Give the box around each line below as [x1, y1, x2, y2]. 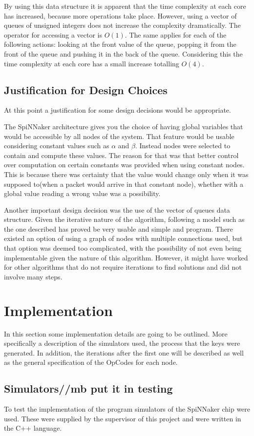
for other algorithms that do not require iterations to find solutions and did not [4, 262, 242, 272]
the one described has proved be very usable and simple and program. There [4, 223, 233, 234]
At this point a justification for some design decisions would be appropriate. [4, 105, 231, 115]
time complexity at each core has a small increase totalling [4, 58, 179, 68]
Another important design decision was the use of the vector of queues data [4, 204, 230, 215]
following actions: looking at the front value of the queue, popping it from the [4, 39, 236, 49]
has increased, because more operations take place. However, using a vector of [4, 10, 237, 20]
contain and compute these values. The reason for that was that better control [4, 150, 239, 160]
